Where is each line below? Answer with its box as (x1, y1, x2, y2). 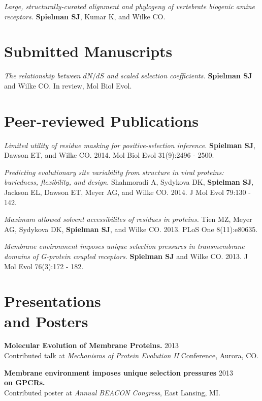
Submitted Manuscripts (4, 41, 173, 62)
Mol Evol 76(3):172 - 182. (4, 261, 84, 271)
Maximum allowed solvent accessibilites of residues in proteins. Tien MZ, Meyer (4, 214, 252, 224)
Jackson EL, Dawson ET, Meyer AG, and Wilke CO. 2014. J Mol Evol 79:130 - (4, 187, 251, 197)
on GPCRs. (4, 377, 45, 388)
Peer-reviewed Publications (4, 110, 199, 131)
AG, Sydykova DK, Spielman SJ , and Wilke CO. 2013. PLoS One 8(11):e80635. (4, 223, 258, 234)
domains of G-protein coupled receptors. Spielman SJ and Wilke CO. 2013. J (4, 250, 248, 261)
